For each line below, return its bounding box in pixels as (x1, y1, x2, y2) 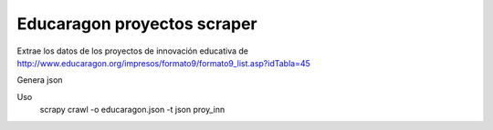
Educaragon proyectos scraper (16, 14, 257, 34)
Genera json (16, 75, 63, 85)
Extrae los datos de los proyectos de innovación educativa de (16, 45, 248, 56)
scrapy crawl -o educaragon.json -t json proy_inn (39, 105, 226, 115)
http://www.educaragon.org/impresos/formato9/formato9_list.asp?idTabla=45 (16, 57, 310, 68)
